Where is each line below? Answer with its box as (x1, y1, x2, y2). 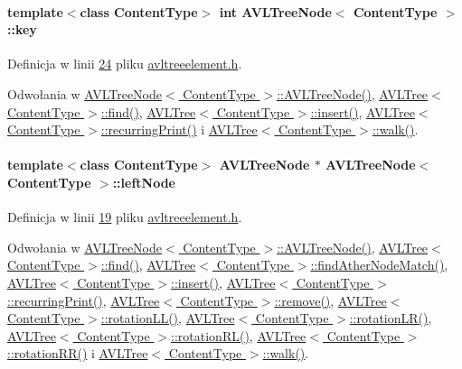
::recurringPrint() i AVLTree (100, 120, 258, 139)
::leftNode (112, 172, 175, 191)
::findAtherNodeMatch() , (310, 255, 448, 274)
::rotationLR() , (349, 309, 432, 327)
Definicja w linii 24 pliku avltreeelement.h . (7, 54, 242, 73)
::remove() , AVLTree (274, 291, 387, 309)
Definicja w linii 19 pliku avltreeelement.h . (7, 208, 242, 226)
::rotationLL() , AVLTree (100, 309, 235, 327)
